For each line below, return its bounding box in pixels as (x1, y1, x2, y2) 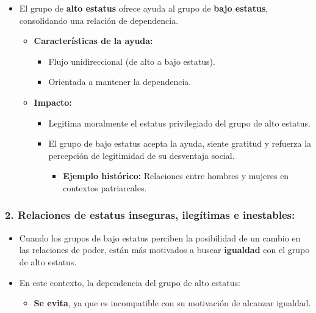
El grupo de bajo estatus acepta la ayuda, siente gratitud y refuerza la (48, 137, 312, 150)
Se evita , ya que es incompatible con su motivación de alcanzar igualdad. (34, 296, 311, 309)
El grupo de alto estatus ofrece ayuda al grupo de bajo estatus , (19, 2, 268, 14)
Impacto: (34, 95, 72, 108)
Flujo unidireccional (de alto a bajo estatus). (48, 54, 215, 67)
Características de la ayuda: (34, 34, 153, 47)
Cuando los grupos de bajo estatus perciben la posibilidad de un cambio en (19, 231, 301, 244)
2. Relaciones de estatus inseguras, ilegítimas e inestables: (5, 207, 295, 223)
